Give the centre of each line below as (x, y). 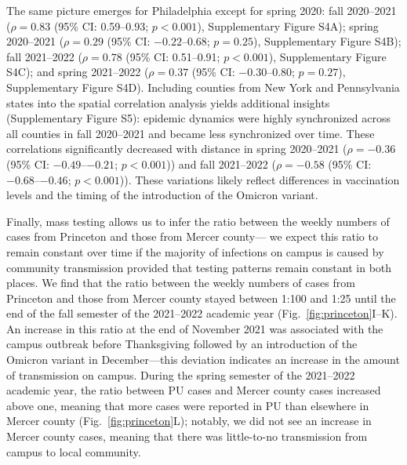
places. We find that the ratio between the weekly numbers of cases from (181, 283)
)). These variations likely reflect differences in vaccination (260, 179)
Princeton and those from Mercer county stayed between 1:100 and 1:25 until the (201, 298)
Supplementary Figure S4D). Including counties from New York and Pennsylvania (203, 87)
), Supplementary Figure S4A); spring (288, 25)
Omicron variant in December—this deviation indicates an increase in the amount (203, 360)
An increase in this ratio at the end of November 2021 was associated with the (195, 328)
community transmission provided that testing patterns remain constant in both (199, 267)
